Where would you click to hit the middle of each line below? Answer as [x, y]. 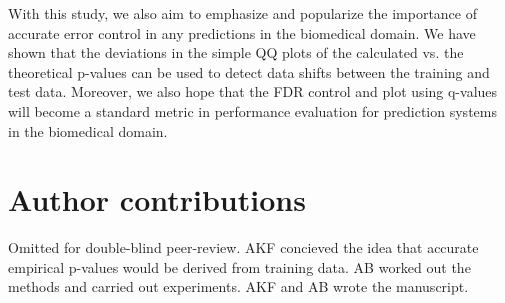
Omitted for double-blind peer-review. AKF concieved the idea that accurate [243, 247]
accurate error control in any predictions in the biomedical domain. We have [242, 32]
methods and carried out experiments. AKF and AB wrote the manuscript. [238, 286]
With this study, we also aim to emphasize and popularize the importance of [242, 13]
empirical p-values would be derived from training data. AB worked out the [239, 266]
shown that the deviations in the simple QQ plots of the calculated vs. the [236, 52]
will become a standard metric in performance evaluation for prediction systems [252, 110]
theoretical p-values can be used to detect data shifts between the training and [249, 71]
